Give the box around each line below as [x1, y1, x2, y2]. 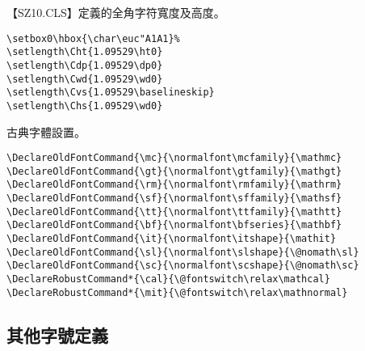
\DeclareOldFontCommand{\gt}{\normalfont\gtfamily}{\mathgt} [6, 165, 342, 177]
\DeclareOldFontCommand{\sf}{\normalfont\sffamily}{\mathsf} [6, 192, 342, 205]
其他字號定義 [6, 322, 108, 347]
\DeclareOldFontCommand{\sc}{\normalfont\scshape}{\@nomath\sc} [6, 260, 359, 272]
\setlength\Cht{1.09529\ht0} [6, 46, 163, 58]
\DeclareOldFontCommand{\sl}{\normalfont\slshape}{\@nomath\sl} [6, 246, 359, 258]
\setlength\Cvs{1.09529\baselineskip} [6, 87, 215, 99]
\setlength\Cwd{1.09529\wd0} [6, 73, 163, 85]
